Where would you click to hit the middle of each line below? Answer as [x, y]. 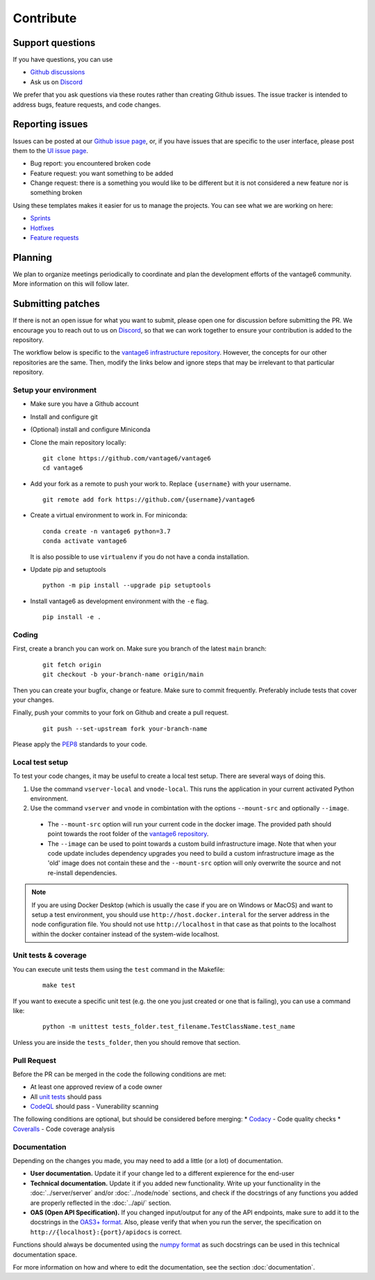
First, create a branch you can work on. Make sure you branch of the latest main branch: [140, 649]
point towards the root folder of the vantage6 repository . [128, 834]
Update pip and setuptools [68, 570]
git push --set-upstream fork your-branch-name [125, 728]
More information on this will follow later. [71, 284]
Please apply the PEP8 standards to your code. [80, 744]
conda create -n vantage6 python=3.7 [107, 531]
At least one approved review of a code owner [96, 1087]
